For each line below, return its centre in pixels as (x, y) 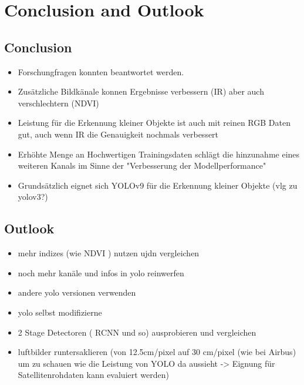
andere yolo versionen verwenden (77, 292)
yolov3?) (33, 197)
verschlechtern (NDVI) (58, 103)
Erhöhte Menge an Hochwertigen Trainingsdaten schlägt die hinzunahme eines (159, 154)
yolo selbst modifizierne (60, 312)
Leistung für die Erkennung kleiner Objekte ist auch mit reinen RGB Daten (154, 123)
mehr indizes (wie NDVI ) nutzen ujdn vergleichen (109, 253)
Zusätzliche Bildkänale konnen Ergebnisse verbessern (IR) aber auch (141, 91)
